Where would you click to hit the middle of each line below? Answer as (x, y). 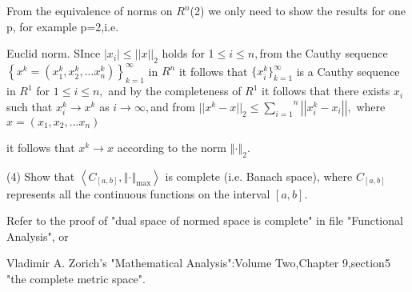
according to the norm (172, 147)
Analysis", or (38, 236)
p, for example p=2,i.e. (63, 26)
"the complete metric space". (76, 279)
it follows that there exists (326, 91)
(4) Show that (41, 176)
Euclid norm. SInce (54, 53)
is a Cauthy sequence (348, 71)
